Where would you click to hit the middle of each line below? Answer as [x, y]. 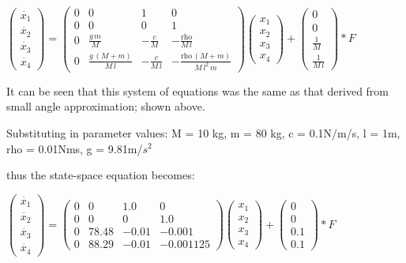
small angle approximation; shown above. [106, 106]
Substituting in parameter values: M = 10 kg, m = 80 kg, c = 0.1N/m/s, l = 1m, [203, 132]
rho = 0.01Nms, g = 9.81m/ [75, 148]
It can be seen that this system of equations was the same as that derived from [198, 90]
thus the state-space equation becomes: [101, 175]
